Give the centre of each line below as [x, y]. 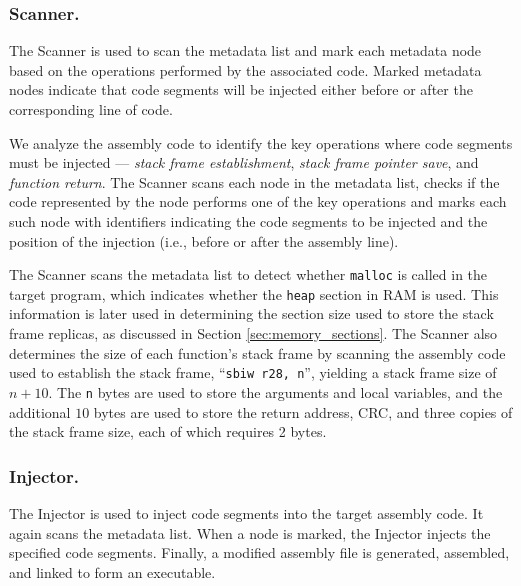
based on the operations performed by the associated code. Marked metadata [245, 69]
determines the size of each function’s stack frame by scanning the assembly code [257, 352]
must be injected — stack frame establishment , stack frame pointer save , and [244, 162]
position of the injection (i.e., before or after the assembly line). [204, 240]
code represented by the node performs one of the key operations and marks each [258, 201]
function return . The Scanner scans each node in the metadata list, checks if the [254, 181]
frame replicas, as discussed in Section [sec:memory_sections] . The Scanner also [253, 333]
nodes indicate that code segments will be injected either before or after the [241, 89]
